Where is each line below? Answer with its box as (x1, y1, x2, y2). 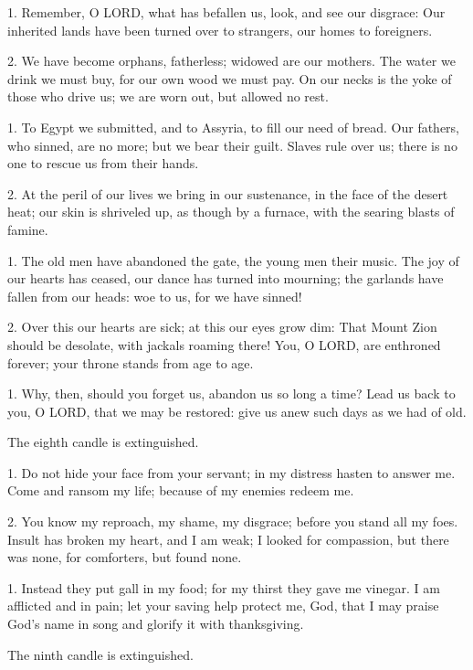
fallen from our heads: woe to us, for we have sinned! (7, 286, 302, 305)
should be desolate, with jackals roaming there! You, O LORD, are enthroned (7, 335, 441, 354)
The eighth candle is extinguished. (7, 432, 199, 452)
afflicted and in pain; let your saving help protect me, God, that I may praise (7, 596, 439, 615)
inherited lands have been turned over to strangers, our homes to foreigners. (7, 20, 433, 39)
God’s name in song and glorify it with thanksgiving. (7, 614, 304, 633)
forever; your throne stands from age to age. (7, 353, 254, 372)
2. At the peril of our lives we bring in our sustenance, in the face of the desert (7, 184, 448, 203)
